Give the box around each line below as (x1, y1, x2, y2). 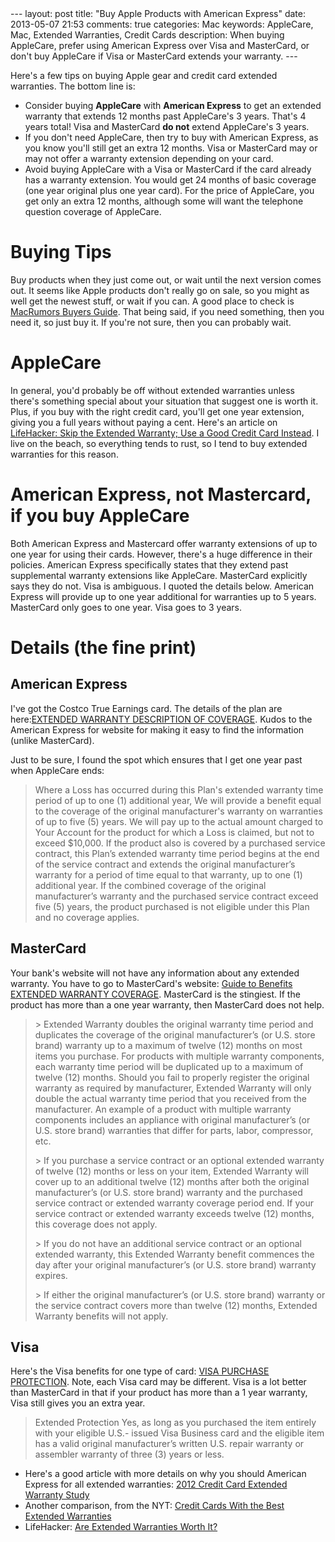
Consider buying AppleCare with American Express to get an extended (24, 100, 322, 111)
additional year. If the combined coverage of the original (34, 879, 267, 891)
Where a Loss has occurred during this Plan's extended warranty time (34, 783, 324, 796)
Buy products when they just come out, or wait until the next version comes (10, 273, 322, 286)
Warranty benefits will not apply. (34, 1310, 169, 1322)
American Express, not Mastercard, (10, 483, 312, 506)
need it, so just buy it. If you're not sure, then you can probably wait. (10, 316, 292, 328)
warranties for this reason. (10, 448, 119, 460)
